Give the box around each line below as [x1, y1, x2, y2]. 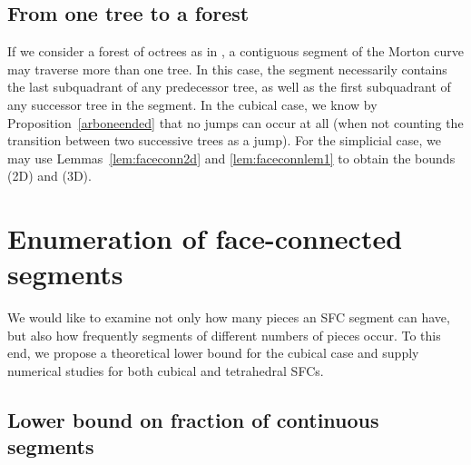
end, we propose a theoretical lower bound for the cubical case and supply [7, 343, 419, 362]
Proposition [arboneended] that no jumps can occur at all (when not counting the [7, 113, 464, 132]
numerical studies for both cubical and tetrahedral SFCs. [7, 361, 324, 381]
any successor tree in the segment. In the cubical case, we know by [7, 94, 378, 114]
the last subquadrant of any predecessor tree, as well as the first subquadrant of [7, 77, 451, 96]
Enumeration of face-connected [7, 220, 403, 257]
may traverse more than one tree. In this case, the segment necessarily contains [7, 59, 447, 78]
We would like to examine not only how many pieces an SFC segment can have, [7, 308, 450, 327]
